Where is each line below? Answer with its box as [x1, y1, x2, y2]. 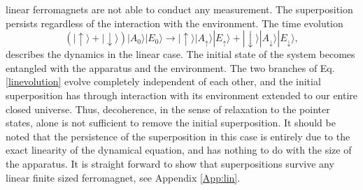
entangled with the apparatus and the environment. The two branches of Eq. [6, 60, 335, 75]
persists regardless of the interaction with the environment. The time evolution [6, 15, 343, 30]
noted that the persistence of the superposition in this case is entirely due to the [6, 129, 350, 143]
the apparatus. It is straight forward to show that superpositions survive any [6, 156, 334, 170]
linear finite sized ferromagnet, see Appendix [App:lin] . [6, 170, 241, 184]
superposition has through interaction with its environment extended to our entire [6, 87, 358, 102]
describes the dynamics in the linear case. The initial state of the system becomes [6, 47, 355, 61]
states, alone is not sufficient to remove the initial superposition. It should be [6, 115, 336, 130]
